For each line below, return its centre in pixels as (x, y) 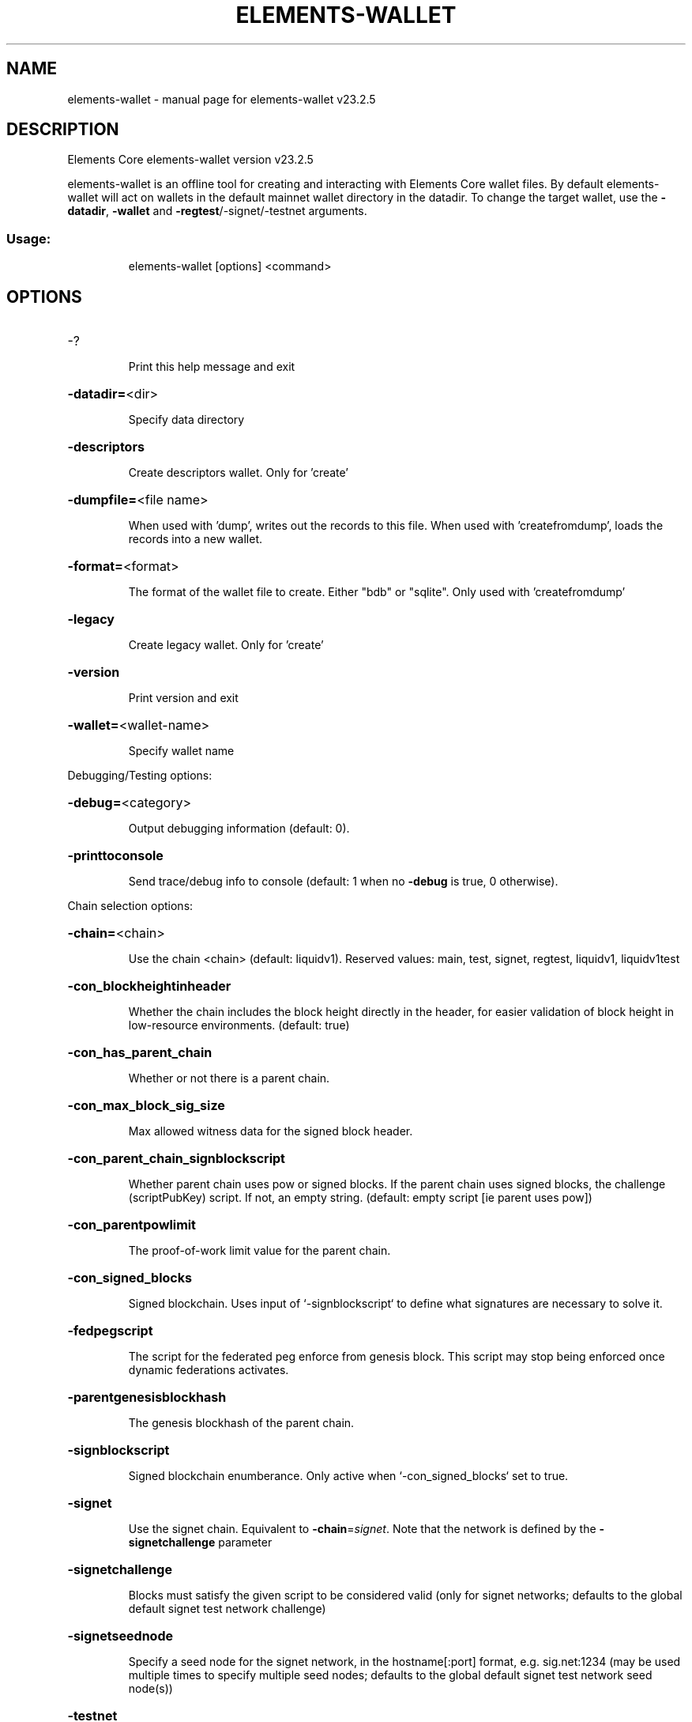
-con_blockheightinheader (149, 986)
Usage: (29, 238)
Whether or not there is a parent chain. (229, 1078)
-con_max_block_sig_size (146, 1106)
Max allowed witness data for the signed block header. (271, 1131)
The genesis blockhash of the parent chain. (241, 1423)
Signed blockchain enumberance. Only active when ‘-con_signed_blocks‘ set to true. (348, 1476)
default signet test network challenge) (227, 1609)
